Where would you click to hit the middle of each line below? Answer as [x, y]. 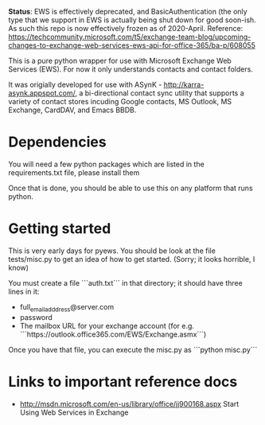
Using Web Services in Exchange [74, 412]
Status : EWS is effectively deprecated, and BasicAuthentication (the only [128, 12]
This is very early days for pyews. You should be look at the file [112, 251]
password [36, 317]
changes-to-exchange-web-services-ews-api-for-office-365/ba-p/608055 [132, 45]
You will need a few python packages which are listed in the [106, 164]
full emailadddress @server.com [66, 308]
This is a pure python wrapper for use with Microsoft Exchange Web [120, 60]
